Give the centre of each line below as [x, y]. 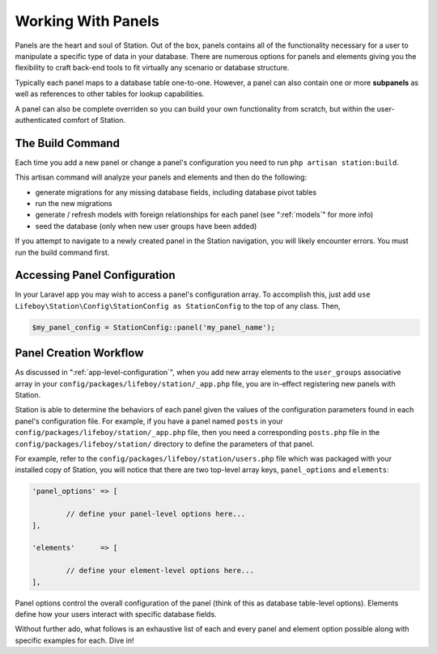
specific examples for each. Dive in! [74, 640]
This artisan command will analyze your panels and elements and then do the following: [161, 177]
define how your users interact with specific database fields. [116, 614]
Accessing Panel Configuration [95, 275]
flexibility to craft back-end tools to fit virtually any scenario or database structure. [152, 68]
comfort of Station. [94, 120]
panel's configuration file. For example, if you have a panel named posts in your [149, 421]
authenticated [38, 120]
